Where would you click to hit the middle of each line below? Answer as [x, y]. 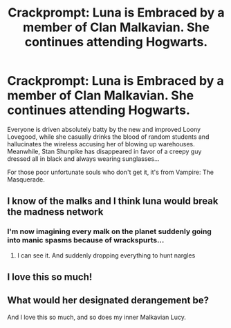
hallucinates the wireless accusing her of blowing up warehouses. [101, 144]
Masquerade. [26, 179]
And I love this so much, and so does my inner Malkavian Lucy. [97, 317]
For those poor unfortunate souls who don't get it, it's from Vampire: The [111, 172]
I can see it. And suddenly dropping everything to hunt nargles [106, 255]
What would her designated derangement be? [108, 301]
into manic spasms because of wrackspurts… [86, 240]
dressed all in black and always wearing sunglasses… [84, 158]
